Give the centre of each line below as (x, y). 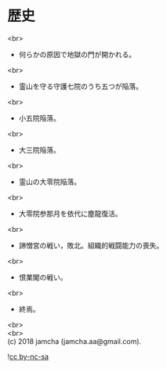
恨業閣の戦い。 (43, 277)
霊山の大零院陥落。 (50, 182)
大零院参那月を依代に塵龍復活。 (70, 213)
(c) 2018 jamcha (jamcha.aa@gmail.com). (74, 341)
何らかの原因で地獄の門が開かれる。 (77, 54)
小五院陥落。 (39, 118)
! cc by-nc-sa (28, 356)
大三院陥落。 (39, 150)
